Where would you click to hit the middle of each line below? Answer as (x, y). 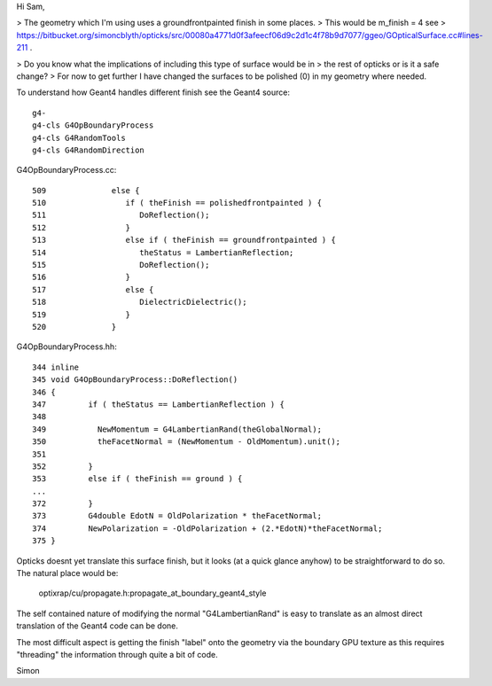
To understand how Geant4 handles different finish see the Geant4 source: (153, 92)
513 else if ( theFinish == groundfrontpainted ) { (184, 240)
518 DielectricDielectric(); (140, 302)
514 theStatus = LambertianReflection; (163, 252)
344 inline (56, 367)
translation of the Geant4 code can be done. (98, 626)
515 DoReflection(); (121, 265)
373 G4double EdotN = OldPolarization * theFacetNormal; (177, 516)
